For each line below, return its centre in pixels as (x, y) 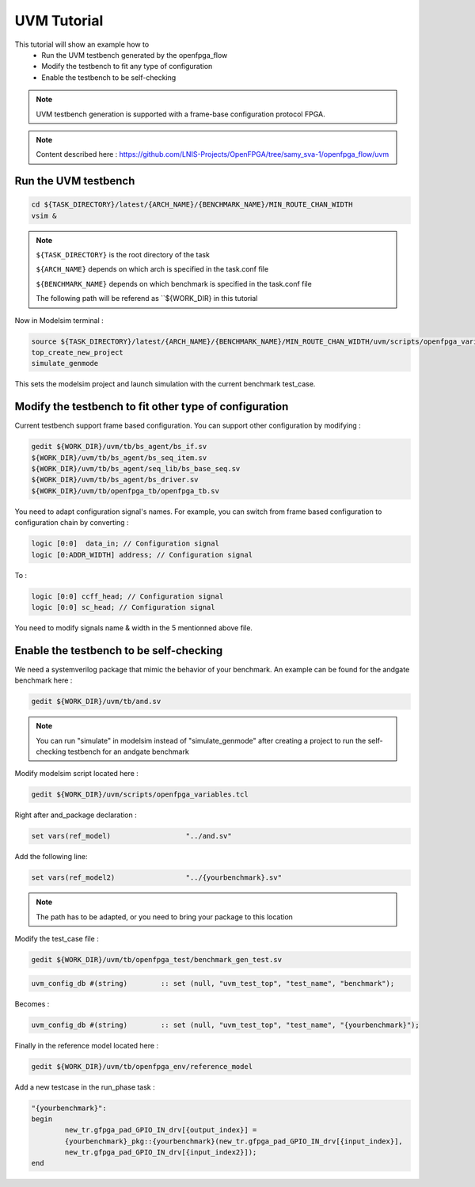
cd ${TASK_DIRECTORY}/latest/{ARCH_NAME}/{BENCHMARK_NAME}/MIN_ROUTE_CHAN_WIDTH (192, 205)
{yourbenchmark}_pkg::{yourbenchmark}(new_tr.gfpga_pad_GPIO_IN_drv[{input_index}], (234, 1141)
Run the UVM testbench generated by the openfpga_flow (135, 55)
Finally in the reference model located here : (86, 1045)
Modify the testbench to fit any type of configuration (127, 67)
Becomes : (32, 1004)
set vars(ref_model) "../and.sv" (132, 836)
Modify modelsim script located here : (76, 774)
